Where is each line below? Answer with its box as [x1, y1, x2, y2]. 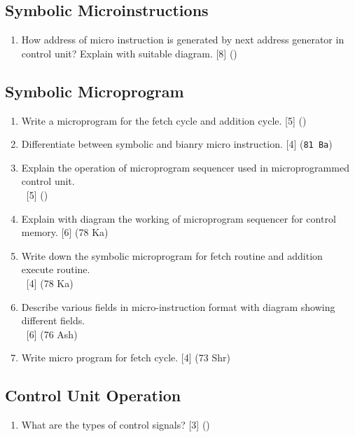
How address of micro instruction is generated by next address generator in [21, 32, 344, 47]
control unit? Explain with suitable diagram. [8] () [21, 46, 237, 60]
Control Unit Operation [5, 384, 181, 406]
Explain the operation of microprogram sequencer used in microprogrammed [21, 160, 349, 174]
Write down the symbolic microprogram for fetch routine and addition [21, 248, 323, 263]
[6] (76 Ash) [26, 326, 78, 341]
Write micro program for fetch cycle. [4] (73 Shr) [21, 350, 230, 365]
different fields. [21, 313, 85, 328]
